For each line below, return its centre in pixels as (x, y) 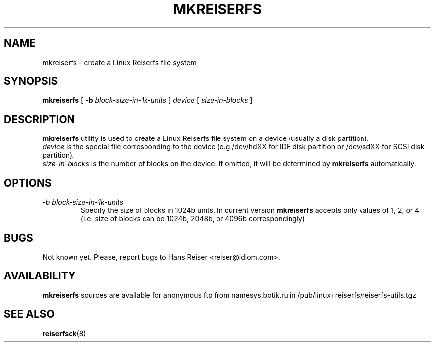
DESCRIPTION (39, 119)
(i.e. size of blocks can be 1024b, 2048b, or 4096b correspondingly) (193, 219)
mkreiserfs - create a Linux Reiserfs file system (119, 62)
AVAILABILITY (40, 276)
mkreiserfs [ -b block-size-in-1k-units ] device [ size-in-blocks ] (147, 100)
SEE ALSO (29, 314)
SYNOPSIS (31, 81)
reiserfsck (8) (64, 333)
